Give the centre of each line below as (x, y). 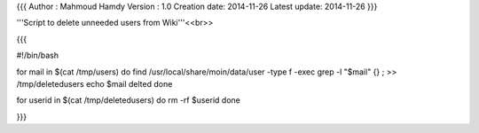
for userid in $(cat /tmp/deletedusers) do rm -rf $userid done (129, 100)
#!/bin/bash (38, 55)
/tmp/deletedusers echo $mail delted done (94, 83)
